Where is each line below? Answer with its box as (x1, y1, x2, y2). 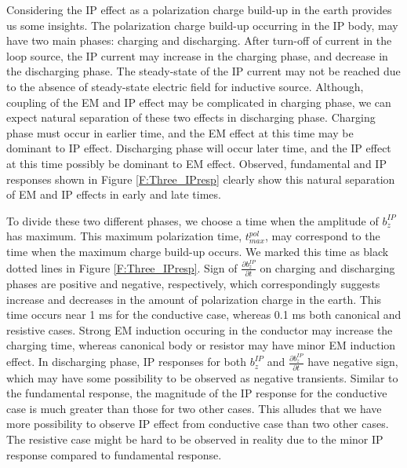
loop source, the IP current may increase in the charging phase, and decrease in (6, 47, 388, 64)
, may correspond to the (264, 228, 380, 244)
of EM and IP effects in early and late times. (6, 186, 221, 203)
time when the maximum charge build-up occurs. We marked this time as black (6, 243, 389, 259)
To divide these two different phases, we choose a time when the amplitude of (6, 212, 379, 229)
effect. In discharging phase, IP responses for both (6, 353, 246, 370)
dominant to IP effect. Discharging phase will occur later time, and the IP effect (6, 140, 391, 156)
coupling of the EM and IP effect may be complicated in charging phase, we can (6, 93, 391, 110)
